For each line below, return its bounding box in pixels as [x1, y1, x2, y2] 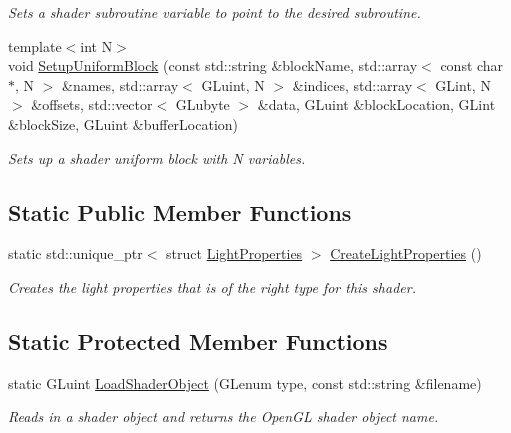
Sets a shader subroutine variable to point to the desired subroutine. [8, 2, 421, 22]
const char [440, 55, 504, 76]
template [8, 35, 62, 56]
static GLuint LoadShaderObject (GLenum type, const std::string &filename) [8, 372, 482, 393]
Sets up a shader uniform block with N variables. [8, 147, 306, 168]
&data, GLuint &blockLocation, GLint [257, 94, 496, 115]
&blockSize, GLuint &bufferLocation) [8, 113, 239, 134]
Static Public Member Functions [8, 196, 352, 227]
